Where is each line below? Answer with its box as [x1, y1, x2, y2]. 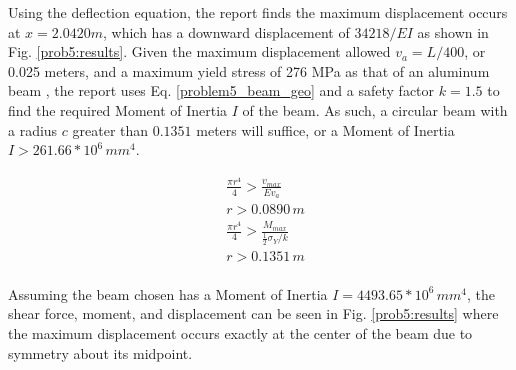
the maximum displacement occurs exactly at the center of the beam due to [8, 323, 473, 343]
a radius [8, 119, 58, 140]
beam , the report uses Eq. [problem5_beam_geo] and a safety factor [8, 80, 435, 101]
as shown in [417, 21, 489, 42]
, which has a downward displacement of [102, 21, 350, 42]
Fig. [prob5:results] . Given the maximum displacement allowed [8, 41, 391, 62]
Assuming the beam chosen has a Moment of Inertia [8, 283, 328, 304]
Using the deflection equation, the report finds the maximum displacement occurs [8, 2, 508, 22]
